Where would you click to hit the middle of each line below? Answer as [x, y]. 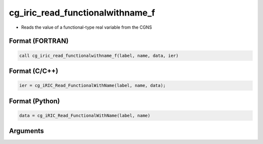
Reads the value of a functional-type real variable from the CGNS [86, 27]
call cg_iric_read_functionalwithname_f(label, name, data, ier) [99, 55]
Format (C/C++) [34, 71]
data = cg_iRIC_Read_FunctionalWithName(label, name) [85, 115]
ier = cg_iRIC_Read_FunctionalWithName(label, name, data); [93, 86]
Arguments [27, 131]
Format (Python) [35, 101]
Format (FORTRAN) [39, 41]
